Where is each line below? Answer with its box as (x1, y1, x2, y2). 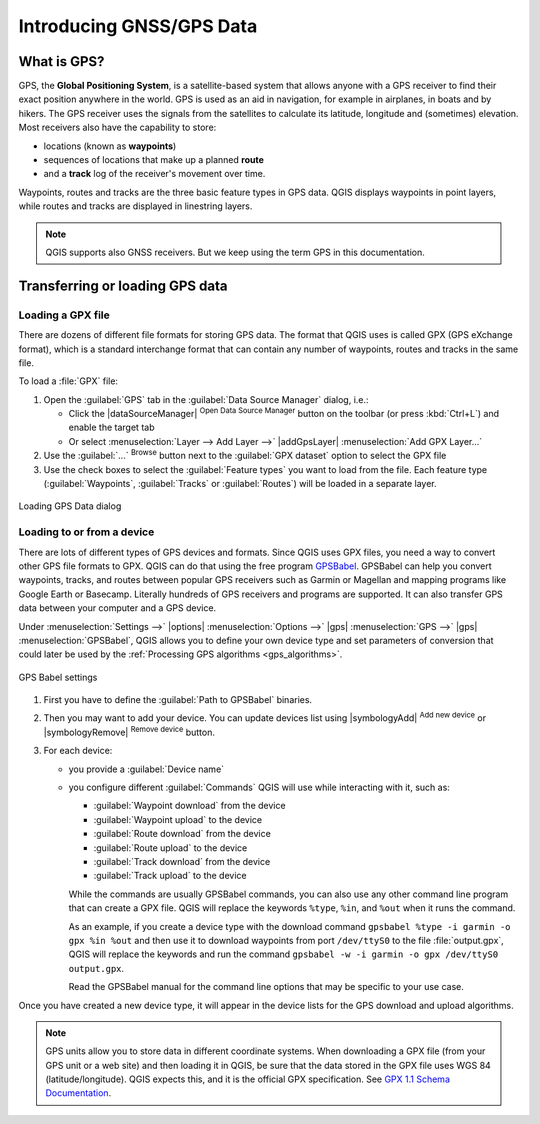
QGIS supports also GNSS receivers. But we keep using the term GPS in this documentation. (45, 246, 425, 258)
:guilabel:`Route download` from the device (93, 828, 272, 840)
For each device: (43, 745, 113, 757)
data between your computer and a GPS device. (18, 602, 217, 614)
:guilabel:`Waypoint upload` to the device (93, 813, 263, 825)
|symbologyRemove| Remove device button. (43, 725, 215, 738)
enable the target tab (68, 421, 155, 434)
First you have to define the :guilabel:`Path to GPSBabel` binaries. (43, 694, 313, 706)
